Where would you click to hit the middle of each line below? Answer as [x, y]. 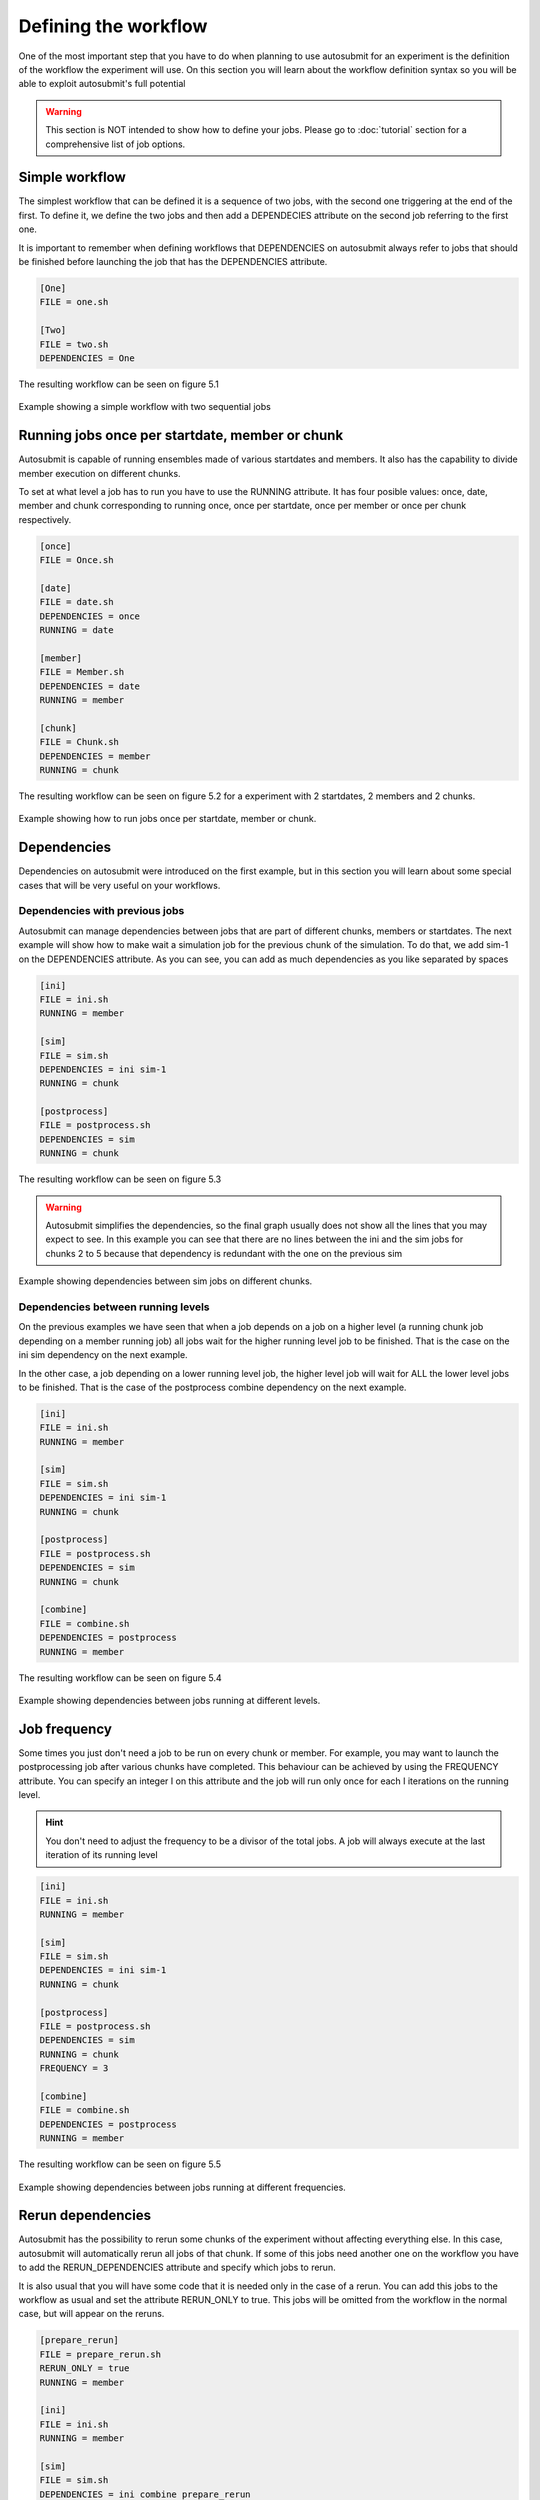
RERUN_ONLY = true [84, 2368]
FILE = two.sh [74, 344]
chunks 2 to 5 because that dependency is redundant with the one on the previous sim [224, 1253]
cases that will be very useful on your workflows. [119, 885]
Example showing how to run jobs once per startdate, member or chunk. [167, 819]
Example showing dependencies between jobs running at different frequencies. [182, 2187]
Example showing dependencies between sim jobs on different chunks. [165, 1281]
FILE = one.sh [74, 302]
